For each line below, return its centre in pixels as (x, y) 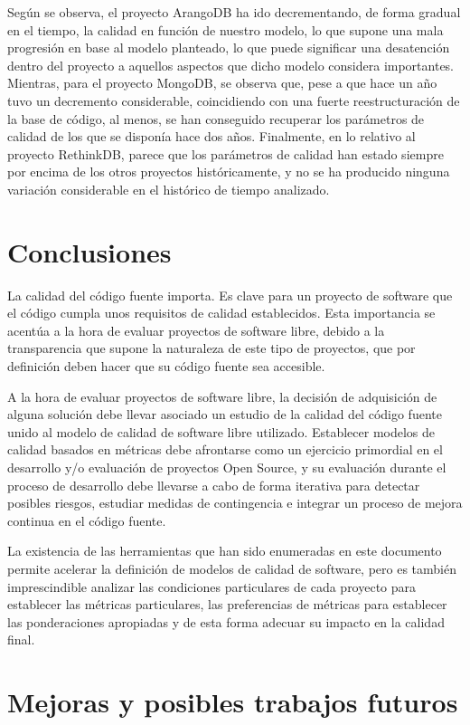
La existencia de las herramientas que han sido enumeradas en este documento (225, 551)
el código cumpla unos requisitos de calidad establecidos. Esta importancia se (221, 313)
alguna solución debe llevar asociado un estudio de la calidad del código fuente (225, 414)
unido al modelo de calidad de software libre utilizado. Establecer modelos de (221, 431)
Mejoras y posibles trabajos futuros (233, 702)
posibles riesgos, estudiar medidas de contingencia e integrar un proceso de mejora (235, 503)
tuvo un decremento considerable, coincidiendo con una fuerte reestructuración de (234, 100)
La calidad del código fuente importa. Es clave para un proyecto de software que (230, 295)
